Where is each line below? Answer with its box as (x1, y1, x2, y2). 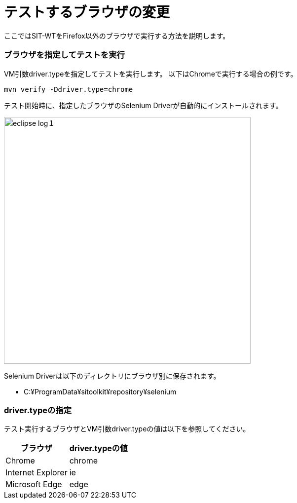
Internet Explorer (5, 467, 68, 478)
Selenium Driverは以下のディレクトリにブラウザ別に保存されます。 (4, 371, 221, 380)
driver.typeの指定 (4, 405, 72, 415)
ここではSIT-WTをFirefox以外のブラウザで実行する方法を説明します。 (4, 31, 230, 40)
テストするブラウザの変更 (4, 4, 170, 21)
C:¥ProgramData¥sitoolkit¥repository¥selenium (24, 387, 177, 396)
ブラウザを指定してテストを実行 (4, 50, 125, 60)
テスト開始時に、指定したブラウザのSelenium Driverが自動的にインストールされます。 (4, 101, 283, 110)
